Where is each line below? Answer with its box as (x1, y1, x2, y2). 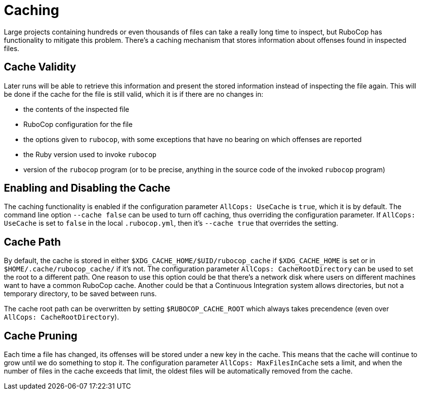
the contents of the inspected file (23, 105, 129, 113)
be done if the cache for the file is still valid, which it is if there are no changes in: (4, 90, 263, 98)
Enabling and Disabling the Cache (4, 182, 171, 195)
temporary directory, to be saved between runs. (4, 289, 157, 298)
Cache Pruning (4, 329, 77, 342)
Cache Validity (4, 61, 76, 73)
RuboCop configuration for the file (23, 120, 133, 128)
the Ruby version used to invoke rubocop (23, 150, 157, 159)
